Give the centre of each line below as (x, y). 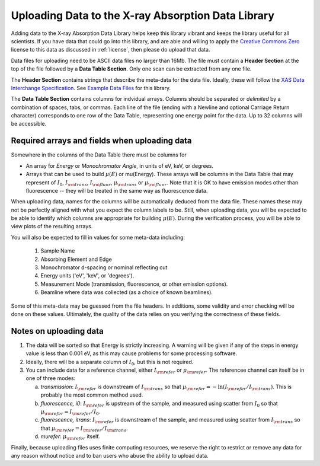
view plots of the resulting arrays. (52, 226)
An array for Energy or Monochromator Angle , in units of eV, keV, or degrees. (119, 165)
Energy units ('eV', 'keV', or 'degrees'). (87, 276)
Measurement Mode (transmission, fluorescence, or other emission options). (134, 284)
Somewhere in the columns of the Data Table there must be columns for (99, 155)
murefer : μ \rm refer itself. (70, 437)
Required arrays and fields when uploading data (101, 141)
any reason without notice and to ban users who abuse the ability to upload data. (110, 455)
